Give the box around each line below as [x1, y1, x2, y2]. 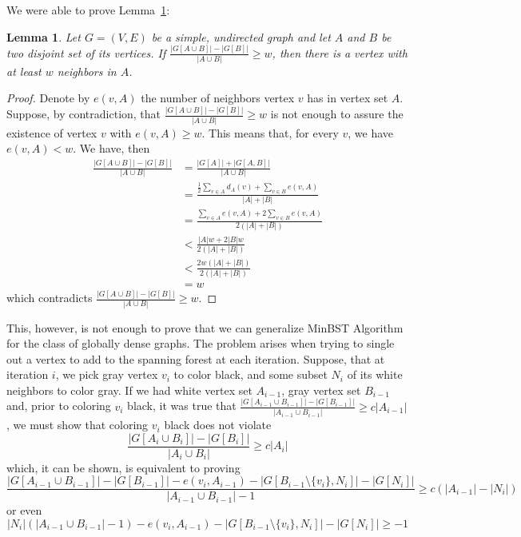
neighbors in [57, 62, 117, 79]
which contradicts [6, 289, 93, 306]
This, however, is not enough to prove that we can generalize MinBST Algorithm [6, 319, 404, 336]
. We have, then [73, 140, 150, 157]
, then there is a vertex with [272, 44, 408, 61]
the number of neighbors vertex [141, 89, 295, 106]
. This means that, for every [201, 124, 339, 141]
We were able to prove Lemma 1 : [6, 2, 170, 18]
